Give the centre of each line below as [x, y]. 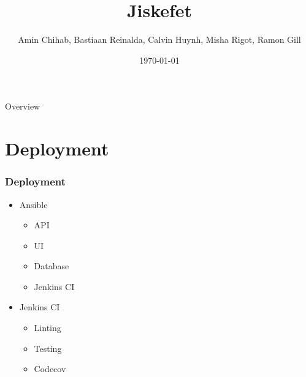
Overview [23, 106]
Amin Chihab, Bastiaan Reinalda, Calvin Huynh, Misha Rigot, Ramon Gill [159, 39]
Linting [48, 328]
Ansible [33, 204]
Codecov [50, 369]
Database [52, 266]
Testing [48, 348]
